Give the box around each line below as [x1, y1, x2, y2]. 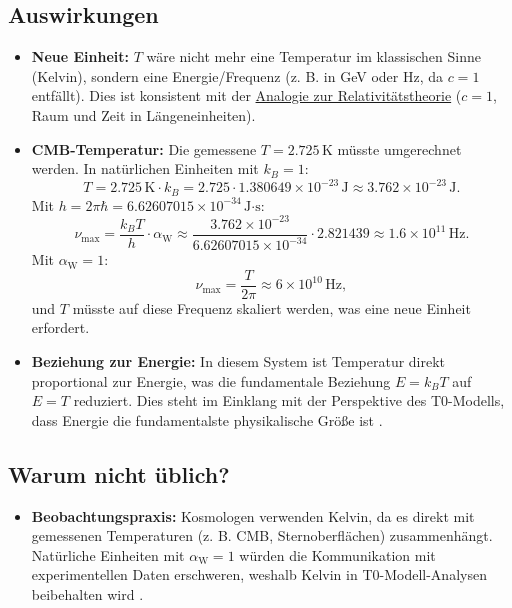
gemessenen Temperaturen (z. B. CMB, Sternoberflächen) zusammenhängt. [31, 525, 493, 546]
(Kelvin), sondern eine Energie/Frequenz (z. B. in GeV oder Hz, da [31, 65, 444, 86]
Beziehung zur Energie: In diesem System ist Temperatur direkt [31, 351, 446, 372]
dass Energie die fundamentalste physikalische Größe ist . [31, 409, 383, 430]
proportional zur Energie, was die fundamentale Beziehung [31, 370, 391, 391]
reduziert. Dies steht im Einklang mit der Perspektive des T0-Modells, [73, 390, 505, 411]
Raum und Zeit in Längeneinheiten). [31, 104, 256, 125]
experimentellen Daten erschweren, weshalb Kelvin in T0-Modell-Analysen [31, 564, 487, 585]
